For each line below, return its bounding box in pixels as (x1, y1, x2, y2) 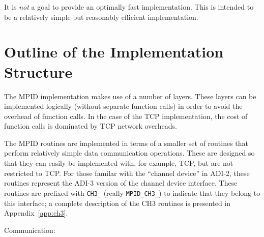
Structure (4, 61, 73, 82)
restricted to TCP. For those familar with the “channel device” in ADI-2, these (4, 167, 250, 178)
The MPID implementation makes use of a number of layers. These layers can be (4, 91, 256, 101)
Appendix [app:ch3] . (4, 208, 68, 218)
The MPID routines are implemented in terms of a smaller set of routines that (4, 137, 249, 148)
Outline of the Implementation (4, 41, 224, 62)
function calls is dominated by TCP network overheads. (4, 121, 178, 131)
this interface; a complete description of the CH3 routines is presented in (4, 197, 231, 208)
